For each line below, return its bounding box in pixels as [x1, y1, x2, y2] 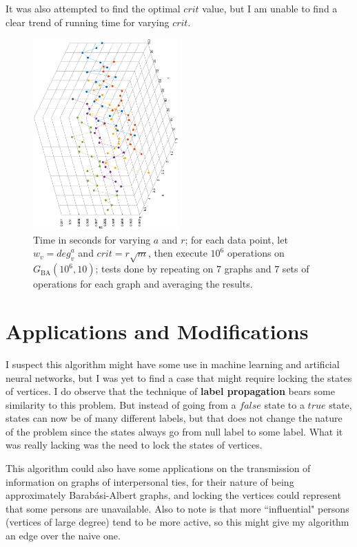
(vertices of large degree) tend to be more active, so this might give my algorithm [6, 515, 349, 529]
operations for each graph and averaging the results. [33, 277, 253, 291]
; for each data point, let [185, 232, 288, 246]
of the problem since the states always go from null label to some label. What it [6, 424, 343, 438]
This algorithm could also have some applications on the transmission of [6, 461, 311, 475]
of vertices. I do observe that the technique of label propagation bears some [6, 384, 335, 398]
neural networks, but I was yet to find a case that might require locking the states [6, 370, 352, 385]
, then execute [147, 246, 207, 260]
